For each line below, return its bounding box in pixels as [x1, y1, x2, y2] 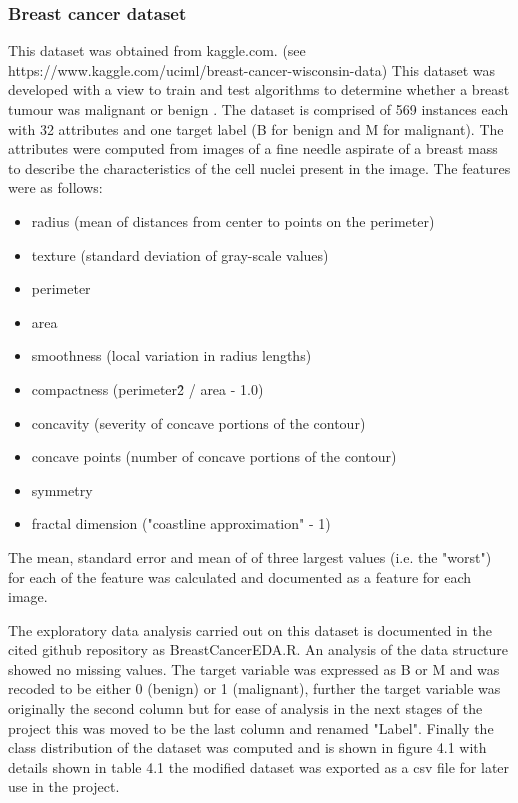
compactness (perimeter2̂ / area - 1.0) [31, 378, 264, 399]
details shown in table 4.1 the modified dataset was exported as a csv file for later [8, 756, 510, 777]
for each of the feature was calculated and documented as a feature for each [8, 566, 472, 587]
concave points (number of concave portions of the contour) [31, 446, 397, 467]
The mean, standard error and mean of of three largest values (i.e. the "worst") [8, 546, 492, 567]
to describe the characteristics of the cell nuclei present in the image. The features [8, 157, 511, 178]
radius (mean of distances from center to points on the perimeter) [31, 210, 435, 231]
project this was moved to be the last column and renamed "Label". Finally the [8, 717, 494, 738]
